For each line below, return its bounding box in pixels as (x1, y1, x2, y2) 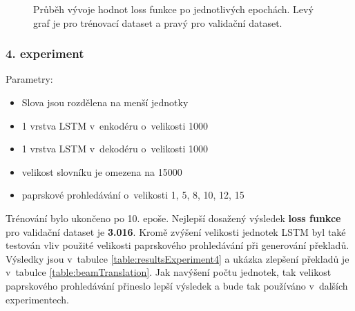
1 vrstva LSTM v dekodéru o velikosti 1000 (21, 141, 208, 156)
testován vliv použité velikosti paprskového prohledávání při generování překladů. (6, 238, 349, 252)
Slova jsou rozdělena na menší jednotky (21, 95, 189, 109)
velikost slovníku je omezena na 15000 (21, 164, 182, 179)
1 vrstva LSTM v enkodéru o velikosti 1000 (21, 118, 208, 132)
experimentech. (6, 292, 69, 306)
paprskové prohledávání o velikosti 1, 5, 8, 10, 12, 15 (21, 188, 244, 202)
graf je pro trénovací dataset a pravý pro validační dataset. (33, 15, 282, 30)
